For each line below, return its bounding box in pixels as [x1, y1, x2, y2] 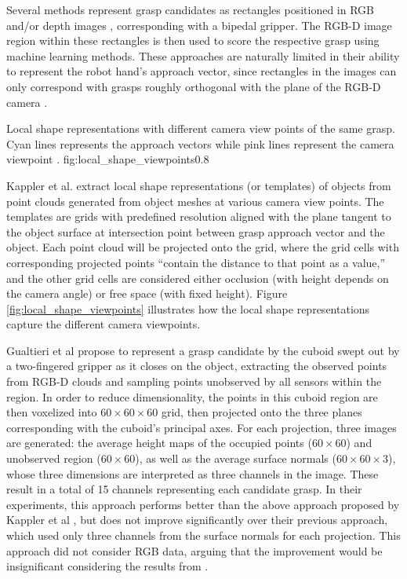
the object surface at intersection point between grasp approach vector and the [6, 223, 385, 240]
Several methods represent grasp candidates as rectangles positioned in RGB [6, 2, 375, 17]
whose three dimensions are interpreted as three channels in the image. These [6, 465, 379, 482]
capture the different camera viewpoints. [6, 316, 201, 332]
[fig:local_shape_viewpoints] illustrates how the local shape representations [6, 300, 370, 317]
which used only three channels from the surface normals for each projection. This [6, 527, 401, 543]
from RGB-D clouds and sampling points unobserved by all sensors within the [6, 373, 382, 390]
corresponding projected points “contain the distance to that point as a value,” [6, 254, 386, 270]
